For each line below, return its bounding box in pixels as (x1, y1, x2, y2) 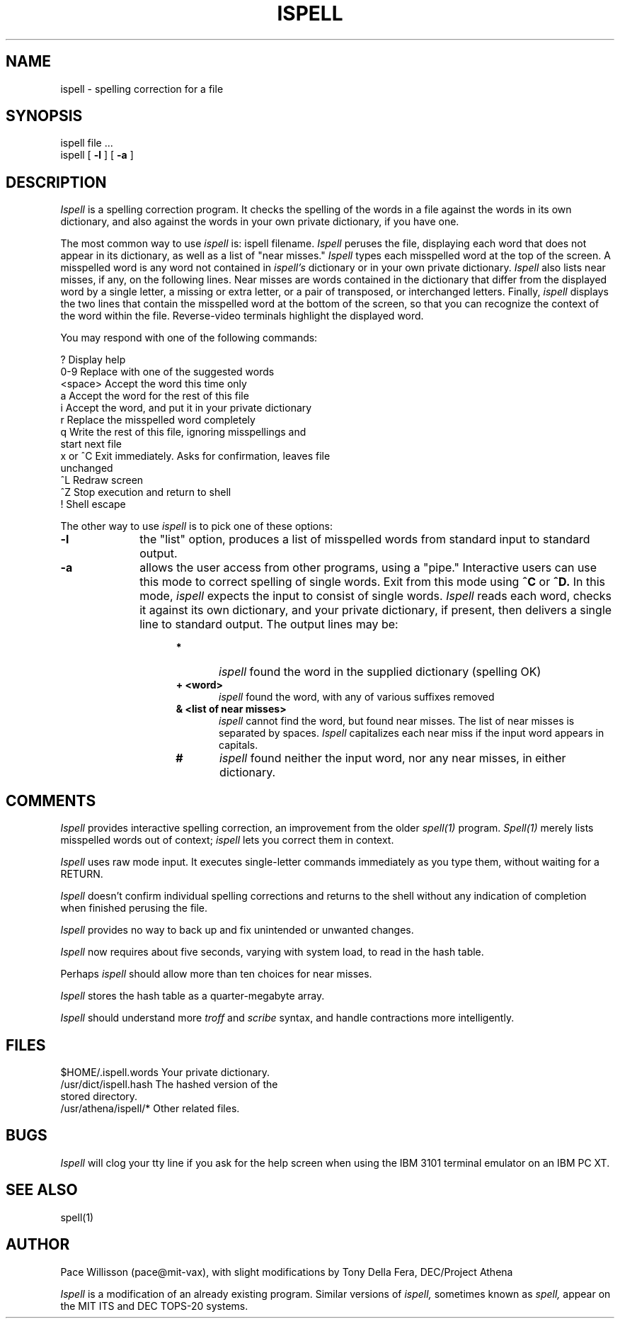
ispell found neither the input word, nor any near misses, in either (219, 751, 566, 766)
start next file (60, 438, 122, 451)
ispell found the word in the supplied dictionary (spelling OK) (219, 664, 541, 679)
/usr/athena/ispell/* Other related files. (60, 1102, 240, 1114)
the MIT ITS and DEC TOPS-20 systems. (60, 1299, 248, 1312)
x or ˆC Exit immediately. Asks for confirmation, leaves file (60, 450, 331, 463)
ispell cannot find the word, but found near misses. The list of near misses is (219, 715, 575, 728)
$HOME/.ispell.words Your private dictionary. (60, 1065, 270, 1078)
